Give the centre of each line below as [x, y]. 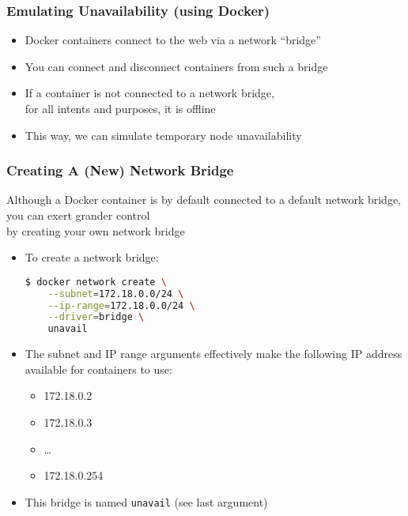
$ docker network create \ [96, 282]
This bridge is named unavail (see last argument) [146, 501]
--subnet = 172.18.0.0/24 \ [116, 294]
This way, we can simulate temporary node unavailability [163, 135]
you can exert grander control [78, 215]
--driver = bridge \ [96, 317]
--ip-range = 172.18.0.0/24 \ [121, 305]
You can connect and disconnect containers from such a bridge [176, 66]
